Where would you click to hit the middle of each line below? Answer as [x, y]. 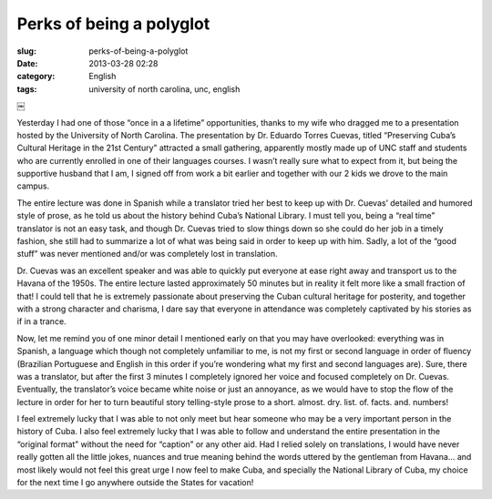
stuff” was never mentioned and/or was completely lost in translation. [147, 254]
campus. [33, 186]
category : [36, 76]
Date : [27, 63]
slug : [26, 51]
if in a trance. [42, 321]
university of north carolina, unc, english [164, 89]
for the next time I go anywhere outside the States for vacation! [135, 483]
